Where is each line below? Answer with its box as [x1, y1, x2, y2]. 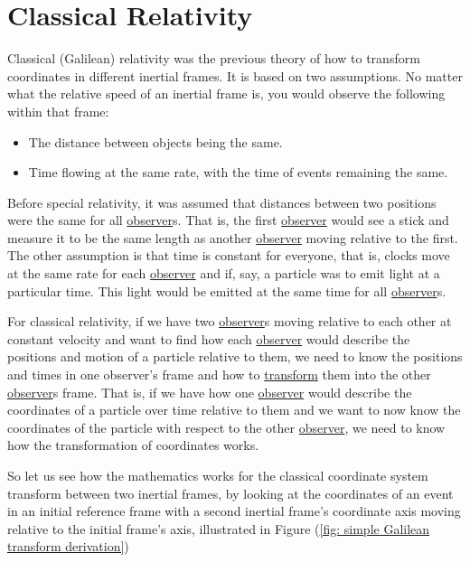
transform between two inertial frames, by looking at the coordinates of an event [7, 483, 454, 502]
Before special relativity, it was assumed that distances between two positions [7, 192, 437, 211]
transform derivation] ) [7, 537, 129, 556]
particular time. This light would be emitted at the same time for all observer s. [7, 281, 446, 300]
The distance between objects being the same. [28, 132, 283, 151]
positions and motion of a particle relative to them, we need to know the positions [7, 347, 463, 366]
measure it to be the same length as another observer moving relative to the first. [7, 228, 458, 247]
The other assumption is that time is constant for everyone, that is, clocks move [7, 246, 450, 265]
